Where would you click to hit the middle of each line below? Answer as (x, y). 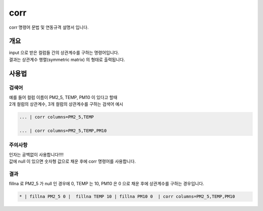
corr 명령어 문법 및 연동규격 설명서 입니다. (49, 27)
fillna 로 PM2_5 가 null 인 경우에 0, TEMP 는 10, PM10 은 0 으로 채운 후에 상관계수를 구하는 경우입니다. (107, 184)
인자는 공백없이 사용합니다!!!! (36, 154)
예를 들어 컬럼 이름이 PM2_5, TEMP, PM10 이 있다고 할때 (63, 97)
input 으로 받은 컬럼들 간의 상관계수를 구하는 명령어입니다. (64, 53)
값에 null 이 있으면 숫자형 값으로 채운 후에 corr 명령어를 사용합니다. (72, 161)
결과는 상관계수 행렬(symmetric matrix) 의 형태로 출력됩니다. (67, 59)
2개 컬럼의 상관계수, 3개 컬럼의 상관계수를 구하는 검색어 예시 (66, 104)
